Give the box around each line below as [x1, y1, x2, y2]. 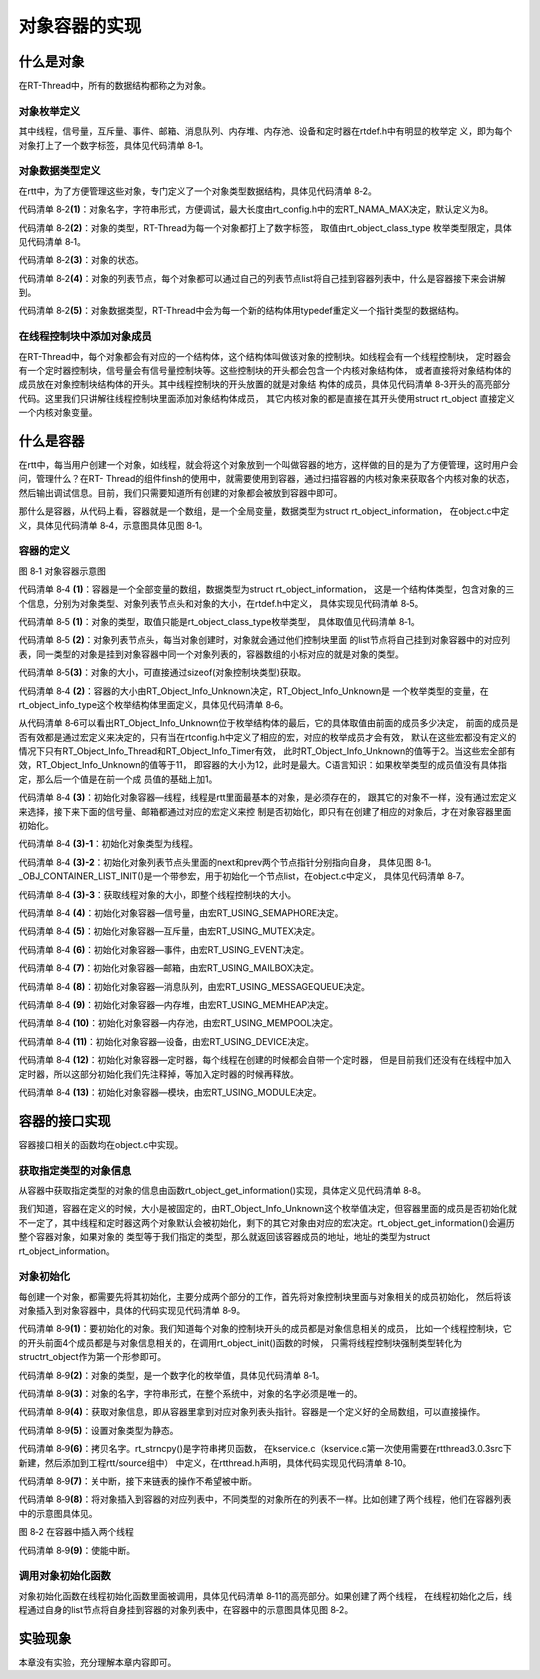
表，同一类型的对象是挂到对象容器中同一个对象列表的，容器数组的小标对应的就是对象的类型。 [18, 648, 404, 660]
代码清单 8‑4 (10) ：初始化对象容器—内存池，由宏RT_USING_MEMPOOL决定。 [18, 1017, 339, 1029]
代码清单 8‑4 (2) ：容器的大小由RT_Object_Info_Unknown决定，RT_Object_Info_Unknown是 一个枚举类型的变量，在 [18, 685, 489, 697]
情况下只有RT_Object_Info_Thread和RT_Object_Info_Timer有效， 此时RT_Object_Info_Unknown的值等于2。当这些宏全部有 [18, 745, 516, 757]
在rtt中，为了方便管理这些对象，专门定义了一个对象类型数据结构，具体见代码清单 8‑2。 [18, 185, 377, 197]
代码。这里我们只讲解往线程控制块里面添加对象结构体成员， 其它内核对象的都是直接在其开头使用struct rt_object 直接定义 [18, 392, 515, 404]
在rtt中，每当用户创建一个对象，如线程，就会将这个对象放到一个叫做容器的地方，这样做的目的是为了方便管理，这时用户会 [18, 459, 519, 471]
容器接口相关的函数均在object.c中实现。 [18, 1138, 184, 1150]
